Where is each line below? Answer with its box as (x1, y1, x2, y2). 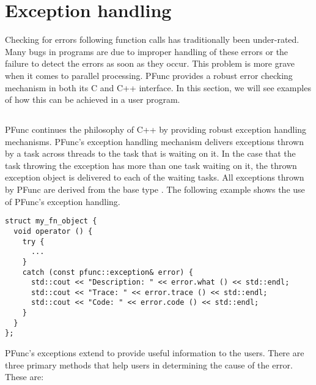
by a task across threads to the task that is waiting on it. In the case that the (5, 147, 296, 160)
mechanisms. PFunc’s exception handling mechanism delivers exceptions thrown (5, 135, 304, 148)
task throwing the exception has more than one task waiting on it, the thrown (5, 159, 297, 171)
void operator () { (13, 226, 93, 236)
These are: (5, 370, 44, 383)
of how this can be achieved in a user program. (5, 93, 180, 106)
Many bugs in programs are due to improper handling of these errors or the (5, 45, 288, 58)
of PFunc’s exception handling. (5, 195, 120, 207)
